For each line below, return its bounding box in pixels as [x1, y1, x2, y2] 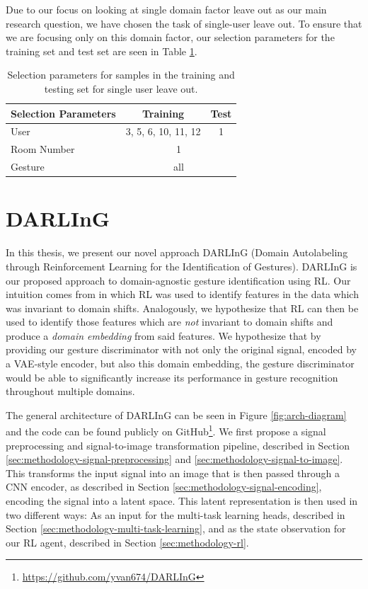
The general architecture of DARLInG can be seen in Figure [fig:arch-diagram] [6, 407, 347, 422]
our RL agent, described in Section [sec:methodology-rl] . [6, 534, 249, 549]
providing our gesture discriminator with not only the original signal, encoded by [6, 342, 357, 357]
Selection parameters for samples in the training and [7, 67, 235, 82]
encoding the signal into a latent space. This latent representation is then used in [6, 493, 358, 508]
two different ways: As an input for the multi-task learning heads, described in [6, 507, 345, 522]
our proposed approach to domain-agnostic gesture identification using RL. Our [6, 273, 351, 287]
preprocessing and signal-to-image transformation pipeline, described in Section [6, 438, 350, 452]
